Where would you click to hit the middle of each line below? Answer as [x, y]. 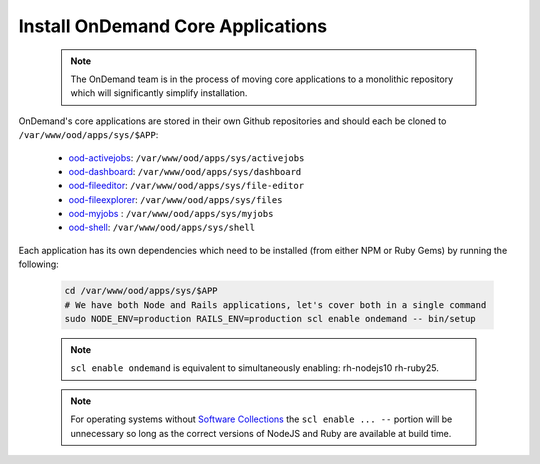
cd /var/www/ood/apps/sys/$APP [141, 291]
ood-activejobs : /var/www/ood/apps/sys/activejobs [186, 157]
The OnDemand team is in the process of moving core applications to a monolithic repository [262, 79]
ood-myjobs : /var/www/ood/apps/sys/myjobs [171, 214]
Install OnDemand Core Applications [173, 26]
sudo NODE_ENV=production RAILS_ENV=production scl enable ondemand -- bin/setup [270, 318]
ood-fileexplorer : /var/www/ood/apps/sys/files [175, 199]
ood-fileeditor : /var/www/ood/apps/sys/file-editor [186, 186]
